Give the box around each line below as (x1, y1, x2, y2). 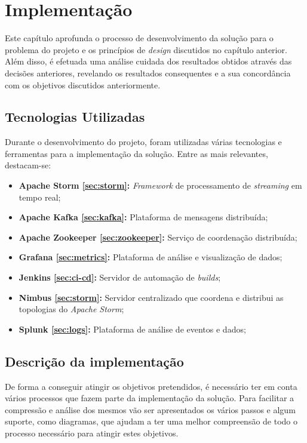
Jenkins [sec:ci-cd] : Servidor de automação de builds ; (19, 271, 221, 284)
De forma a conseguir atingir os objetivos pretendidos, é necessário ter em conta (5, 380, 297, 392)
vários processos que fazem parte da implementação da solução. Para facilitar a (5, 392, 294, 404)
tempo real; (19, 190, 61, 203)
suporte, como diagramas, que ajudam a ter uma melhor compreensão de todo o (5, 415, 298, 427)
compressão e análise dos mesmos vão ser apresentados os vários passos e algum (5, 403, 296, 416)
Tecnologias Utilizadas (5, 107, 145, 126)
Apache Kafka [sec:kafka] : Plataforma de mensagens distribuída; (19, 211, 268, 223)
